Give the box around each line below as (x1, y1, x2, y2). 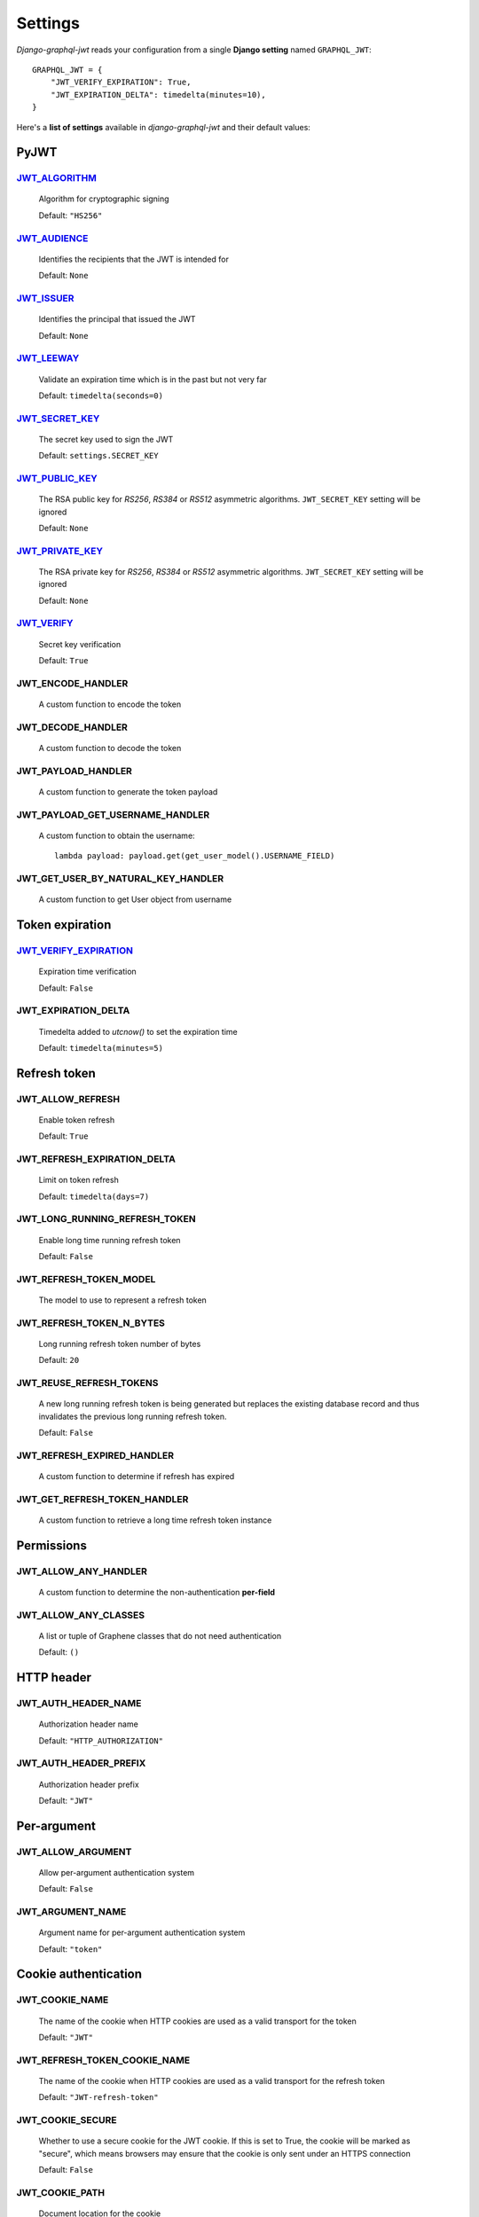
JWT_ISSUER (16, 292, 75, 304)
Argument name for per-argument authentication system (38, 1927, 246, 1938)
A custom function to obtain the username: (38, 830, 195, 841)
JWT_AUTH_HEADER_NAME (16, 1696, 142, 1709)
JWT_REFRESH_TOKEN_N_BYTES (16, 1317, 166, 1329)
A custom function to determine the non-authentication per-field (38, 1586, 275, 1597)
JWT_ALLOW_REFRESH (16, 1093, 120, 1105)
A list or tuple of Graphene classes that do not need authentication (38, 1630, 282, 1641)
